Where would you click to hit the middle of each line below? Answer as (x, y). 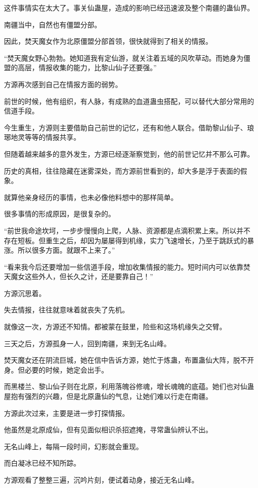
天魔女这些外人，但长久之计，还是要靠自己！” (79, 276)
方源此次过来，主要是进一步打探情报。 (66, 413)
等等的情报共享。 (52, 137)
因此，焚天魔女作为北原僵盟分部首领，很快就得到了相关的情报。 (108, 41)
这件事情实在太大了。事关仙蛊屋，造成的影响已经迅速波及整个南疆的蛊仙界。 (129, 7)
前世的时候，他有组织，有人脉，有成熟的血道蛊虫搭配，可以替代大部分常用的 (129, 101)
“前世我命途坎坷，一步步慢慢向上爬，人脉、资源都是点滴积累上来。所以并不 (127, 230)
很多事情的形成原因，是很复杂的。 (60, 214)
